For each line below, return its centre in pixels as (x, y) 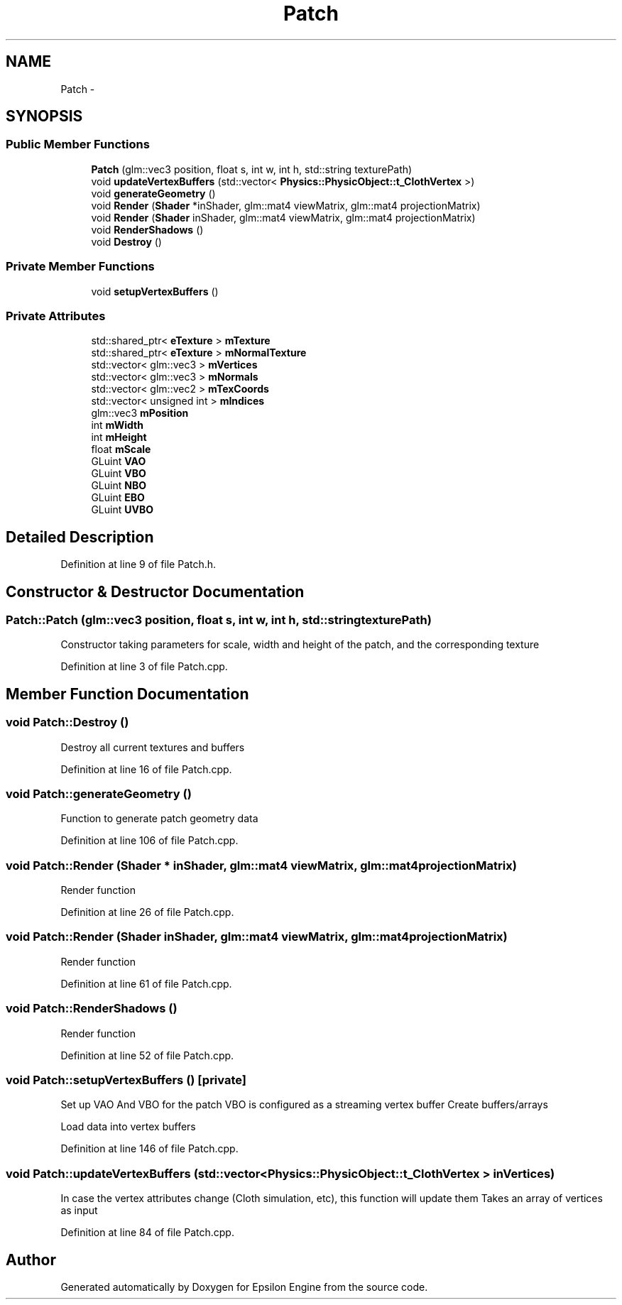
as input (79, 1211)
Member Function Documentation (127, 694)
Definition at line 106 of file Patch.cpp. (149, 841)
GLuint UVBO (122, 510)
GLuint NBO (119, 486)
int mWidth (117, 425)
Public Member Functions (78, 144)
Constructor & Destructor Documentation (155, 591)
